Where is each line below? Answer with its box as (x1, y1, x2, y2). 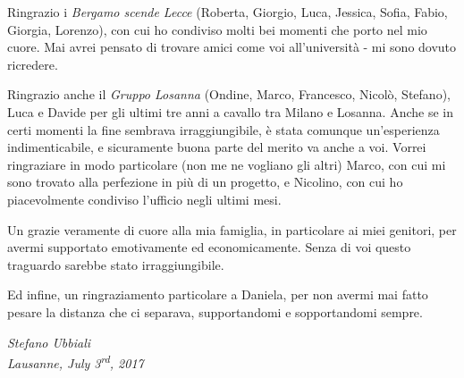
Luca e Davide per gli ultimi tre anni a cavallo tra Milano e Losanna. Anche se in (7, 102, 453, 121)
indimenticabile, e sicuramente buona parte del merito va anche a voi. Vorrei (7, 138, 426, 156)
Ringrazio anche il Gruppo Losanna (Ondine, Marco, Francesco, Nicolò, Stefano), (7, 85, 451, 104)
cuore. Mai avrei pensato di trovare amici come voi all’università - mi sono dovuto (7, 38, 457, 56)
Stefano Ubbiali (7, 332, 91, 351)
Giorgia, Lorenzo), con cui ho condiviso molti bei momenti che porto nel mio (7, 20, 427, 38)
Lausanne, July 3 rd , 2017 (7, 351, 144, 372)
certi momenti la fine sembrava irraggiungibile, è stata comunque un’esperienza (7, 120, 440, 139)
